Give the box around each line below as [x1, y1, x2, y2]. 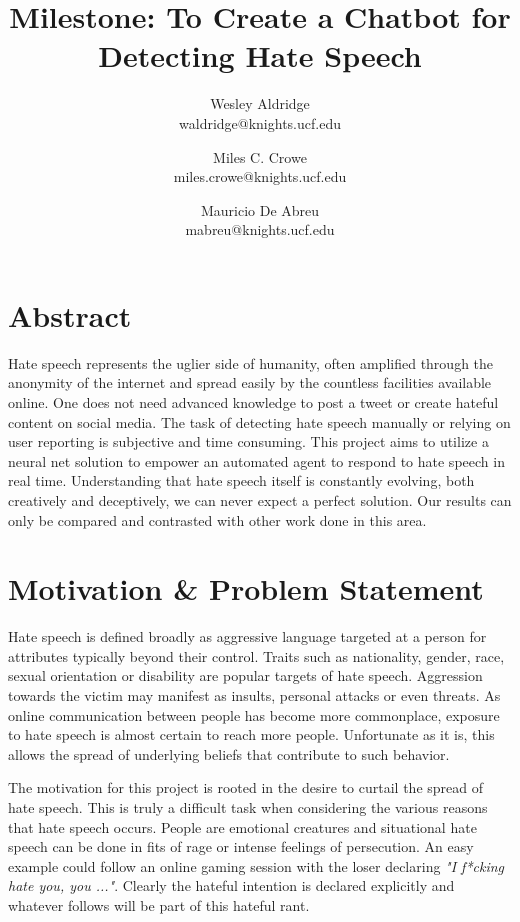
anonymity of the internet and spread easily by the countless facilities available [8, 372, 492, 393]
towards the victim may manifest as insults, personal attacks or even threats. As [8, 685, 501, 706]
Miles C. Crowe [213, 146, 307, 167]
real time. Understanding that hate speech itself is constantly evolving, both [8, 470, 475, 491]
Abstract [8, 294, 132, 335]
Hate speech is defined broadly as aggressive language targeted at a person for [8, 626, 487, 647]
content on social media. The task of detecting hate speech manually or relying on [8, 411, 511, 432]
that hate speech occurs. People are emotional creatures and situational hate [8, 816, 477, 837]
